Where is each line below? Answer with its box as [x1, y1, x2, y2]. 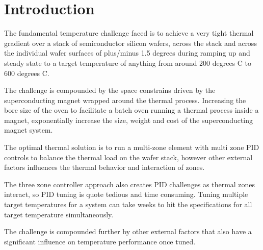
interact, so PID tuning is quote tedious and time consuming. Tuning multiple [4, 189, 248, 199]
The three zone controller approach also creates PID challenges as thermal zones [4, 179, 255, 189]
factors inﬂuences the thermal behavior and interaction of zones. [4, 162, 205, 172]
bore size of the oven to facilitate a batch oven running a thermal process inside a [4, 105, 259, 115]
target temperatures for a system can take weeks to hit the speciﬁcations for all [4, 199, 252, 210]
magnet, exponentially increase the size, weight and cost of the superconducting [4, 114, 253, 125]
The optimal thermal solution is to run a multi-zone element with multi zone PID [4, 142, 259, 153]
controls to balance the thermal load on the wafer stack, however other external [4, 152, 253, 162]
